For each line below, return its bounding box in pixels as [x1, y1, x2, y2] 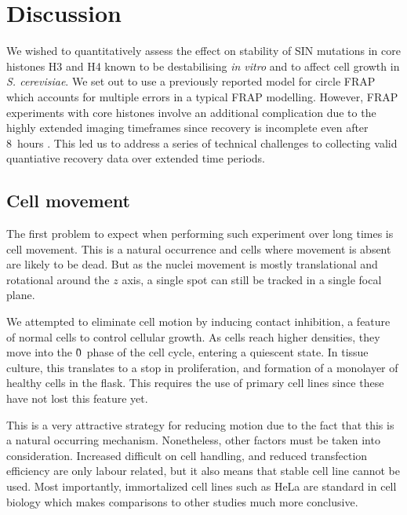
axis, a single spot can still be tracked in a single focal [122, 271, 382, 287]
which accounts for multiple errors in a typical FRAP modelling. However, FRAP [6, 88, 398, 104]
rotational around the [6, 271, 110, 287]
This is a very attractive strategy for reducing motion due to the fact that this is [6, 416, 394, 433]
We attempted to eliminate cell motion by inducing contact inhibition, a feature [6, 313, 391, 330]
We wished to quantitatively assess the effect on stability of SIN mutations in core [6, 42, 401, 59]
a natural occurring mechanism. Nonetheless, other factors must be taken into [6, 432, 380, 448]
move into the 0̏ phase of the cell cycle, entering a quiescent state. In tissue [6, 344, 369, 360]
